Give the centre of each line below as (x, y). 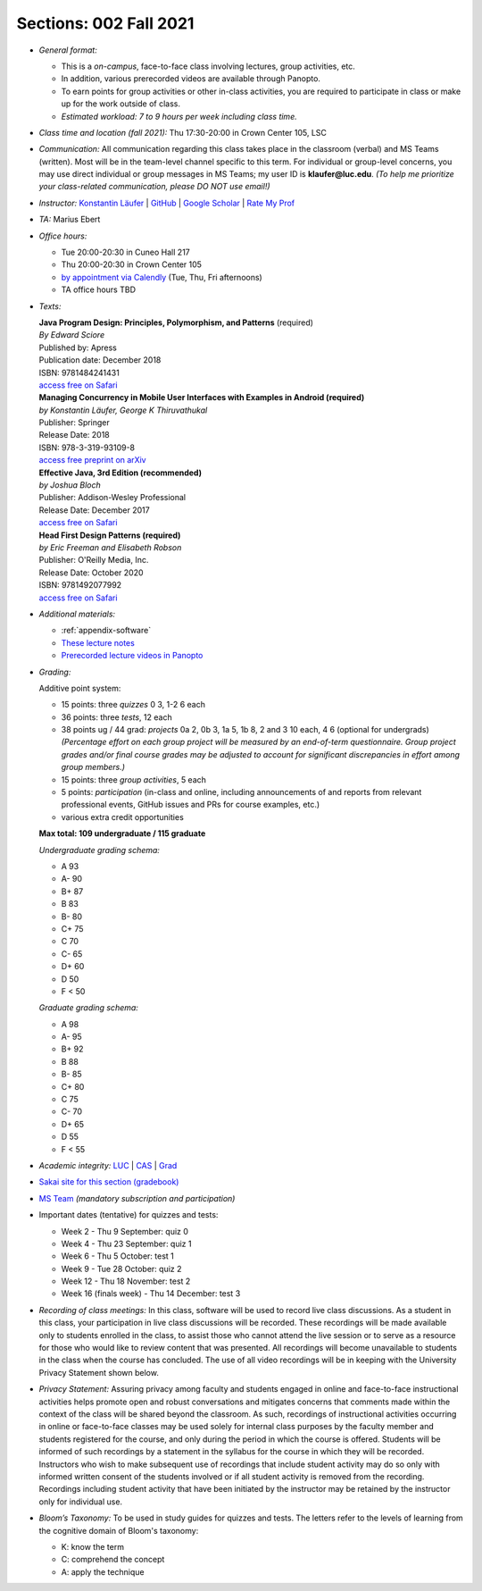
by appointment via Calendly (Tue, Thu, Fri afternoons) (162, 277)
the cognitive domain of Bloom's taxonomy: (119, 1530)
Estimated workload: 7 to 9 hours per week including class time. (179, 116)
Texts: (50, 306)
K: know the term (93, 1546)
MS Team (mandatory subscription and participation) (137, 1198)
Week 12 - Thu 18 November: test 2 (126, 1281)
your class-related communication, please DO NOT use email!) (155, 187)
